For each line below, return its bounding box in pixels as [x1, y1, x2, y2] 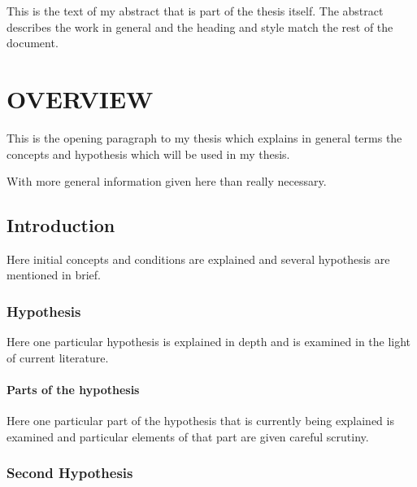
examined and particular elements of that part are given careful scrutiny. [7, 428, 369, 445]
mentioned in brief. [7, 266, 101, 283]
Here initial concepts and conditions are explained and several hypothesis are [7, 250, 390, 267]
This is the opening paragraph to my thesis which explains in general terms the [7, 129, 402, 146]
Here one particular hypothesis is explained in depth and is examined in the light [7, 333, 411, 350]
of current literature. [7, 349, 109, 366]
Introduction [7, 213, 115, 238]
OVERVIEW [7, 81, 154, 115]
